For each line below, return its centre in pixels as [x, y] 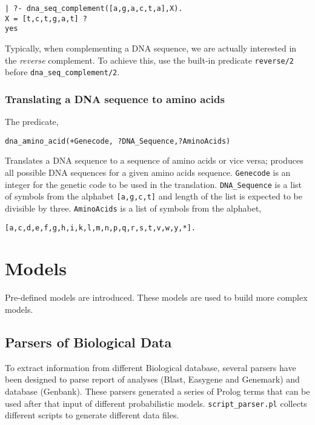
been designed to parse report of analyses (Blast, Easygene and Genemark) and [152, 379]
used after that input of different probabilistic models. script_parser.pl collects [156, 403]
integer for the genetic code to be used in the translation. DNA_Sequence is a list [153, 184]
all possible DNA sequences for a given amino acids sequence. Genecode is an [148, 172]
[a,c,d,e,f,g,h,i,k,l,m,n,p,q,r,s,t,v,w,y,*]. [100, 228]
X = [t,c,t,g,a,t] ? [46, 18]
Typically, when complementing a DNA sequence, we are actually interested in [151, 48]
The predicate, [32, 122]
